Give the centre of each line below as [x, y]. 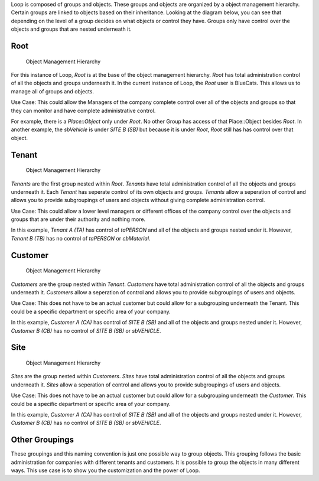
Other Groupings [42, 440]
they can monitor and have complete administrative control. [83, 110]
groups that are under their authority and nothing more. [78, 219]
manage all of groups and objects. [53, 91]
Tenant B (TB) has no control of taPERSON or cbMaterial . [81, 238]
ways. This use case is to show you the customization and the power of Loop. [105, 470]
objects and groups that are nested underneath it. [71, 29]
